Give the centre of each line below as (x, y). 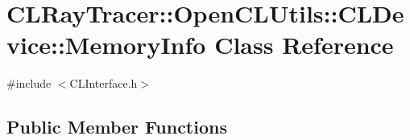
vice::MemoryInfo (106, 45)
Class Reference (304, 45)
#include (29, 83)
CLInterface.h (104, 83)
